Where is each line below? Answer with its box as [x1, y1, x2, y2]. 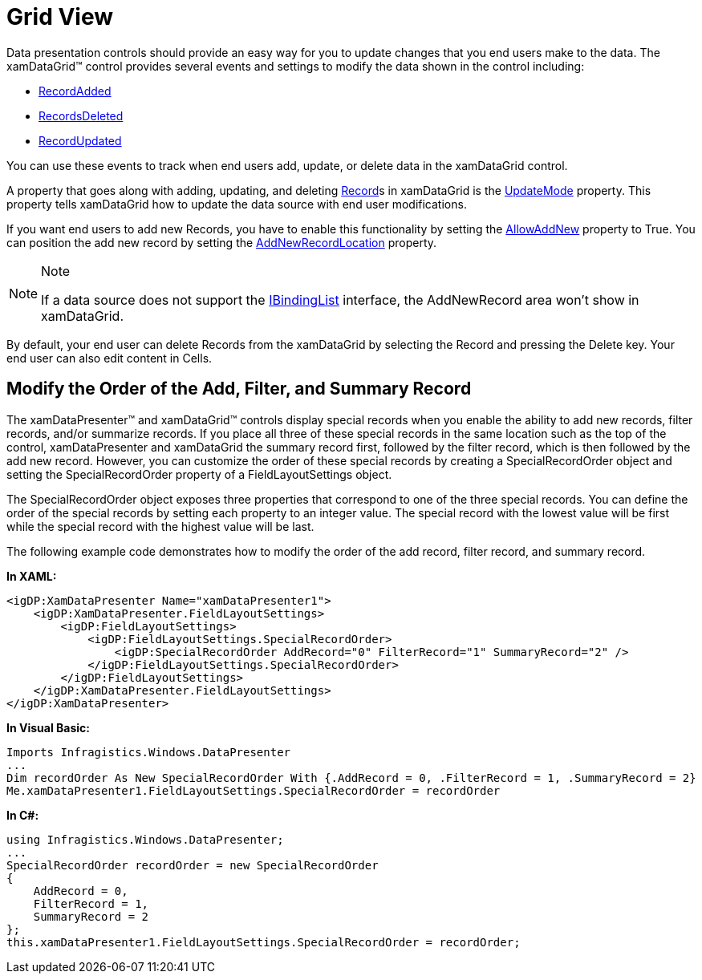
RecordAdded [39, 83, 112, 98]
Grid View [6, 3, 113, 30]
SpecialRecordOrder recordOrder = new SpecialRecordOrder [6, 858, 379, 872]
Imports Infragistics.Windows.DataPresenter [6, 745, 291, 759]
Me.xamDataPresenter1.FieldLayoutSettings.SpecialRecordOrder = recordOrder [6, 784, 501, 797]
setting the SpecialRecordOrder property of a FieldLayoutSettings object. [6, 467, 392, 481]
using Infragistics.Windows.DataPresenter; [6, 832, 284, 846]
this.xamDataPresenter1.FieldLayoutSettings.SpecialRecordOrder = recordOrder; [6, 935, 521, 949]
